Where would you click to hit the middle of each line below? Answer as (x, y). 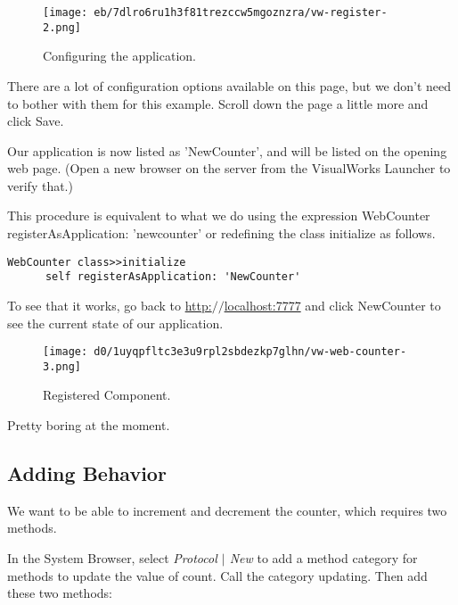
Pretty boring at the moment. (89, 425)
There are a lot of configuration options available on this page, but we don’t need (229, 85)
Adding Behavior (87, 473)
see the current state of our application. (115, 323)
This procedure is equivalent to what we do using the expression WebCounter (219, 215)
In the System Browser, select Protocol (112, 558)
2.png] (62, 27)
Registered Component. (107, 395)
